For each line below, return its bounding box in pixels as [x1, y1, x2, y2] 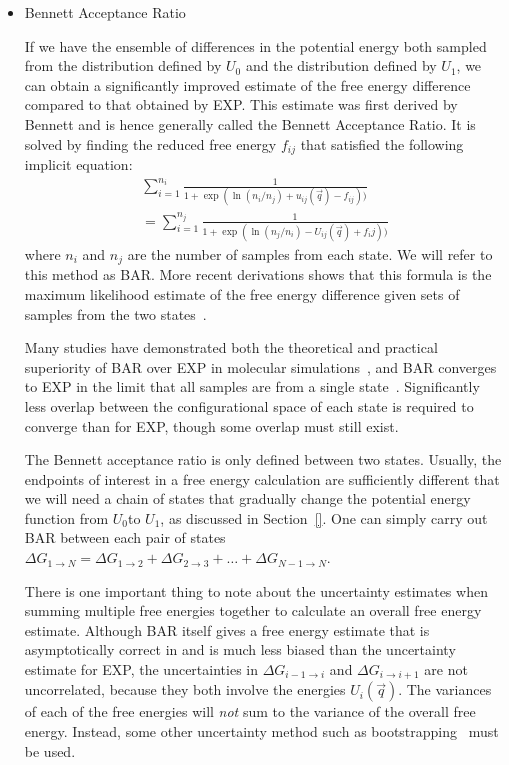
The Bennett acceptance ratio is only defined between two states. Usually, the [24, 449, 502, 470]
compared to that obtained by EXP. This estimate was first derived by [24, 94, 458, 115]
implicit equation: [24, 154, 133, 175]
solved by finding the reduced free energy [24, 133, 277, 154]
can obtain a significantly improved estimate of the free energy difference [24, 74, 471, 95]
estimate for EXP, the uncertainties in [24, 659, 258, 680]
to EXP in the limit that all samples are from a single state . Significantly [24, 376, 480, 397]
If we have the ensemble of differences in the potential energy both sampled [24, 35, 487, 56]
